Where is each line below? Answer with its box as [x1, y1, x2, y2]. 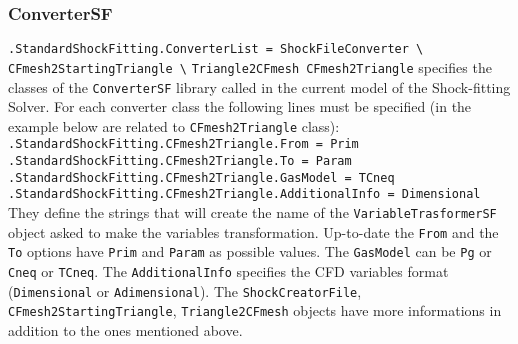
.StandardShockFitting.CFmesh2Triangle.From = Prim [8, 137, 359, 152]
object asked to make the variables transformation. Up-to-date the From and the [8, 221, 499, 242]
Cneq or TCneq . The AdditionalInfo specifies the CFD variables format [8, 261, 449, 282]
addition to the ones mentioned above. [8, 320, 243, 340]
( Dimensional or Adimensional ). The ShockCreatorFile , [8, 280, 362, 301]
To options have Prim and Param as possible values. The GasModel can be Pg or [8, 241, 492, 262]
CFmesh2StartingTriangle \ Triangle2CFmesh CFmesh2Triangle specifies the [8, 56, 492, 77]
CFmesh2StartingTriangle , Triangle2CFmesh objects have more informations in [8, 300, 502, 321]
